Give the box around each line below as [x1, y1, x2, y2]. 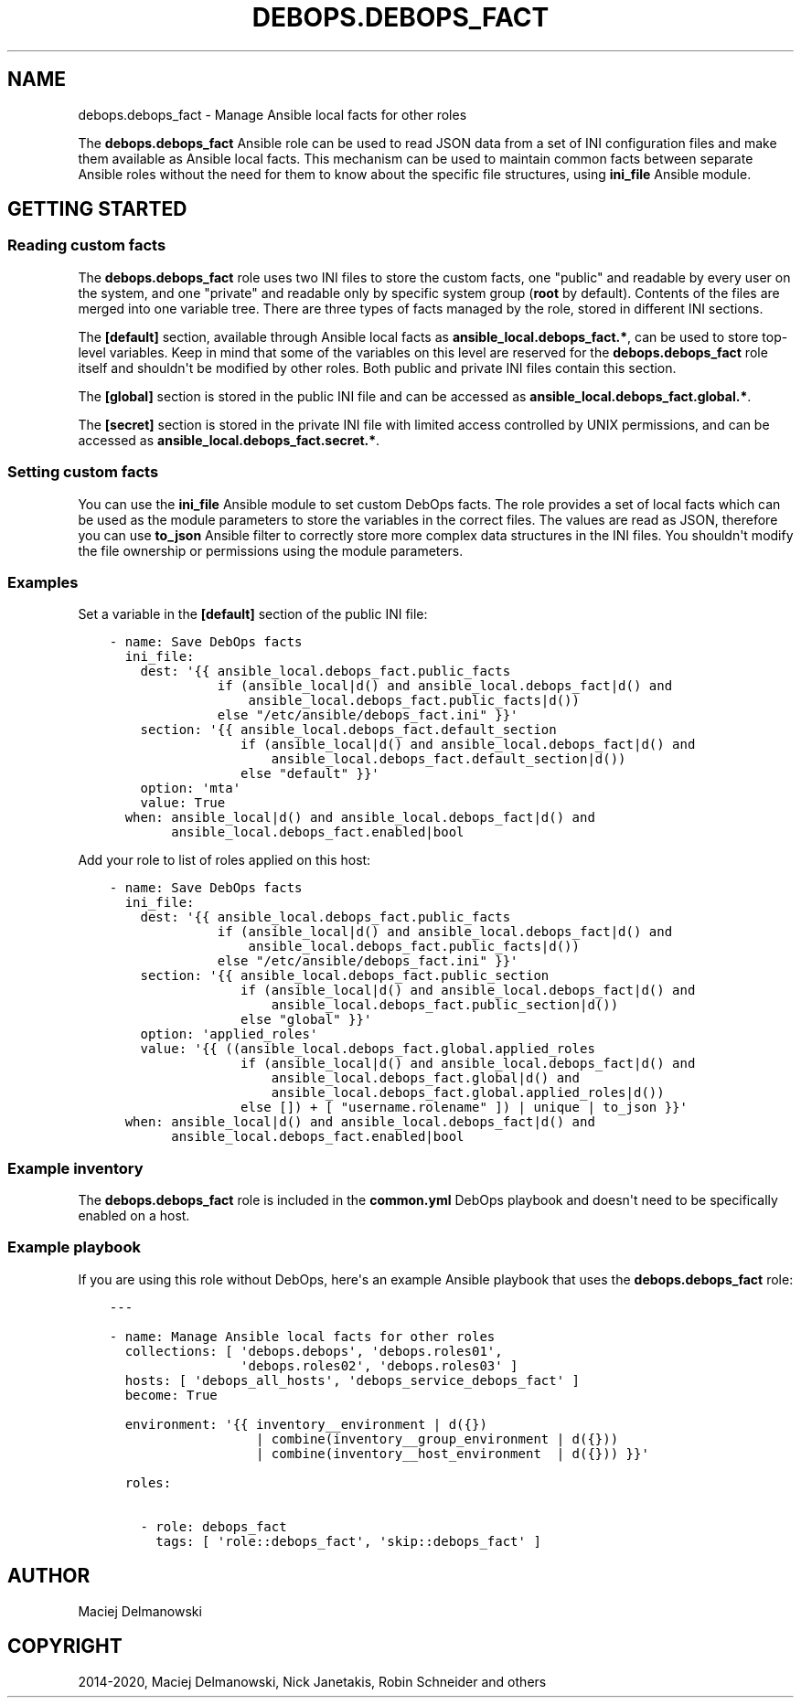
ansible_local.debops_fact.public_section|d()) [271, 997, 619, 1013]
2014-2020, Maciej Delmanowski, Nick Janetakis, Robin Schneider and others [78, 1673, 547, 1689]
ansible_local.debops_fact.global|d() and [271, 1071, 580, 1086]
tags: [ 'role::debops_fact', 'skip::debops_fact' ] [155, 1533, 541, 1549]
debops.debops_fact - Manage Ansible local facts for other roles [78, 106, 467, 123]
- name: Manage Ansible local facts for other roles [109, 1328, 496, 1344]
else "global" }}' [240, 1012, 372, 1028]
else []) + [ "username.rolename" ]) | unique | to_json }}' [240, 1100, 688, 1115]
